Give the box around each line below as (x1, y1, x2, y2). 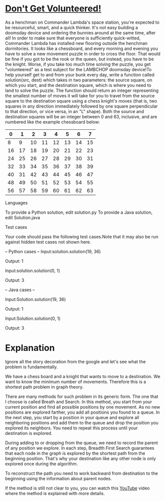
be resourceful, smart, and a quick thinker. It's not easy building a (5, 24, 138, 30)
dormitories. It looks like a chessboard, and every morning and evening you (5, 45, 158, 51)
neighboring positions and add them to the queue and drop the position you (5, 420, 159, 425)
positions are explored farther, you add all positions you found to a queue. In (5, 409, 160, 415)
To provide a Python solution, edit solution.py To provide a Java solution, (5, 209, 153, 215)
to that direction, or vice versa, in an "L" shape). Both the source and (5, 108, 144, 114)
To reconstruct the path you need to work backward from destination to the (5, 470, 158, 476)
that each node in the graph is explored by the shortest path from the (5, 450, 145, 456)
